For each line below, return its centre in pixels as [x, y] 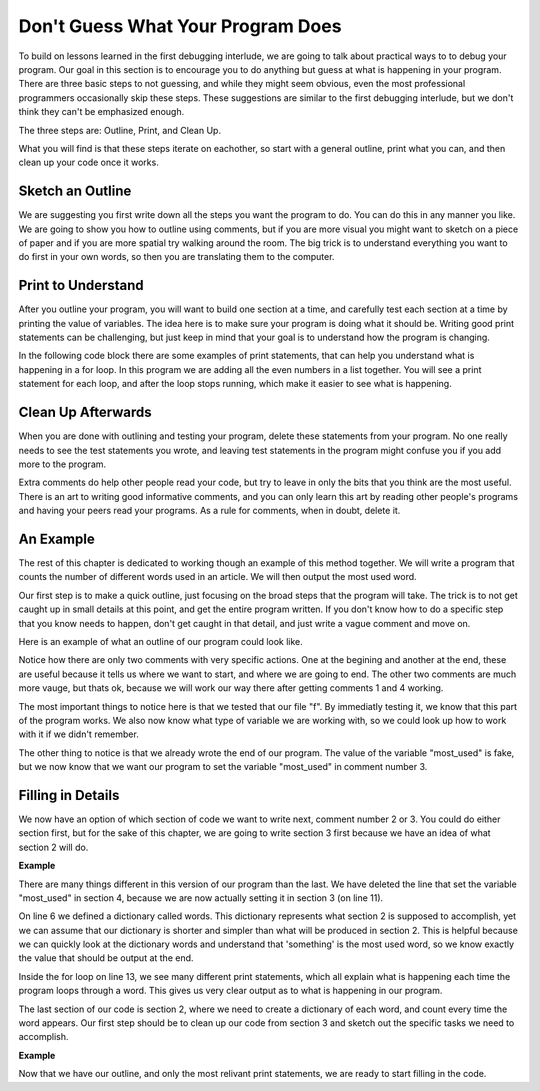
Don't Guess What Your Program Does [180, 26]
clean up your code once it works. [88, 162]
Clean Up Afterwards [85, 412]
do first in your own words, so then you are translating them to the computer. [176, 257]
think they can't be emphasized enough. [101, 112]
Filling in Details [69, 795]
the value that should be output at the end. [106, 958]
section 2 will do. [53, 847]
